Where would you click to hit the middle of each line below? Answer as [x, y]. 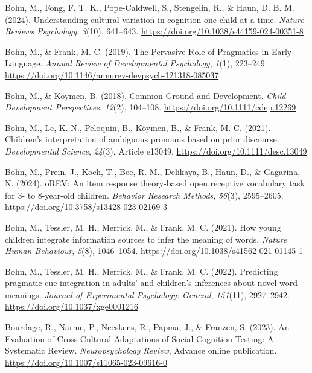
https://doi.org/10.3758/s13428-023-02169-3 [86, 207]
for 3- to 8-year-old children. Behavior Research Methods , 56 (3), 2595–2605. [144, 195]
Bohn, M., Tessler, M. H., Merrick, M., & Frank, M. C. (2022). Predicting [142, 271]
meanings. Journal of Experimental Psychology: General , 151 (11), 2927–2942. [147, 294]
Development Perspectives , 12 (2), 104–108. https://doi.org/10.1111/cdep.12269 [151, 107]
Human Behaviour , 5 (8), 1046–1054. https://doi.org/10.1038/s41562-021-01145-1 [154, 251]
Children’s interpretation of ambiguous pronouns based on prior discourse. [142, 139]
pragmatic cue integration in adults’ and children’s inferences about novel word [151, 283]
